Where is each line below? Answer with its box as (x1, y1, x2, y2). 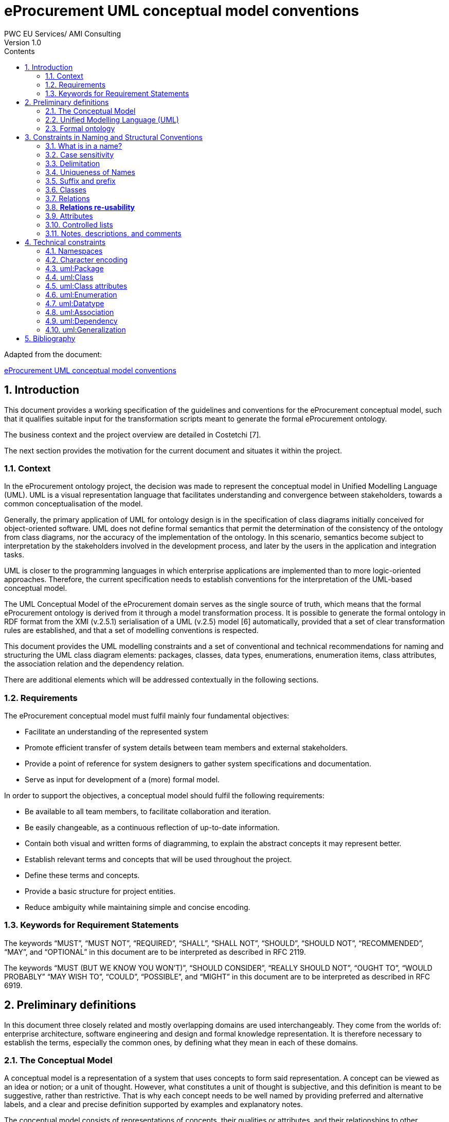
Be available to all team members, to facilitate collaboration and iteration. (25, 807, 271, 816)
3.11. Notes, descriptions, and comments (45, 229, 182, 238)
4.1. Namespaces (45, 246, 103, 255)
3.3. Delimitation (45, 159, 100, 168)
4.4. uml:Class (45, 272, 94, 282)
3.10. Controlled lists (45, 220, 113, 229)
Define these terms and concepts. (25, 871, 140, 880)
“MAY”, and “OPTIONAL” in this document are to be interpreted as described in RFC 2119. (4, 947, 306, 956)
